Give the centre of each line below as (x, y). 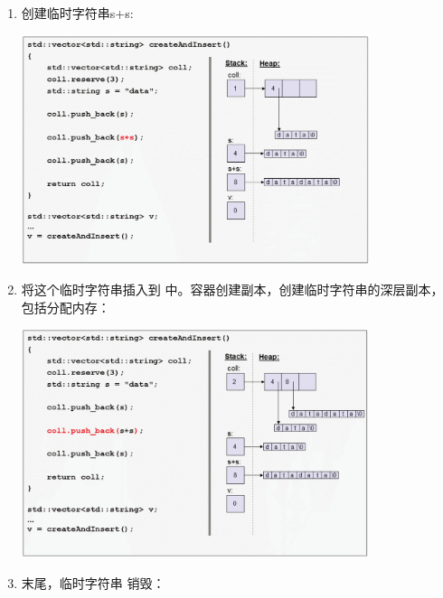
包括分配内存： (66, 307)
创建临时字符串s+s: (77, 13)
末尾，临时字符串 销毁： (93, 582)
